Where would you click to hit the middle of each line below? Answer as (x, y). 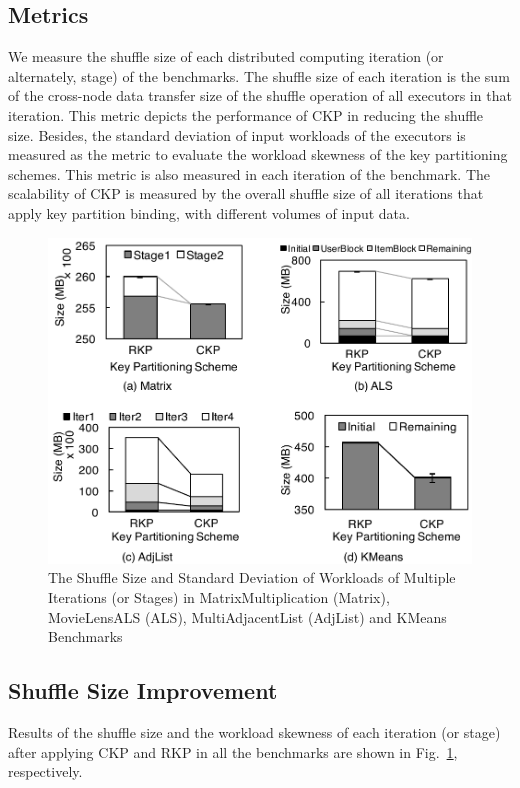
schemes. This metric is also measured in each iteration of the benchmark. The (249, 173)
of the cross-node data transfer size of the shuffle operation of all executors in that (260, 95)
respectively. (45, 771)
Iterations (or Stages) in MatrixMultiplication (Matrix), (219, 596)
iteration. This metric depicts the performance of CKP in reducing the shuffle (246, 114)
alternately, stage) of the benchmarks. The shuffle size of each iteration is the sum (259, 75)
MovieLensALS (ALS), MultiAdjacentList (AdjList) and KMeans (247, 616)
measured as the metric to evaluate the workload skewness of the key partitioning (258, 154)
